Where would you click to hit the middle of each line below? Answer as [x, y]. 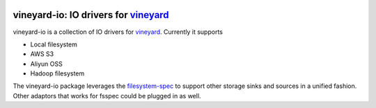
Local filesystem [54, 44]
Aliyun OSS [46, 64]
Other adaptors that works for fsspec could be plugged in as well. [107, 96]
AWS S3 [42, 54]
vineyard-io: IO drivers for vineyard [91, 15]
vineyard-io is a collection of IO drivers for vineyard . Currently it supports [118, 32]
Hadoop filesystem [57, 73]
